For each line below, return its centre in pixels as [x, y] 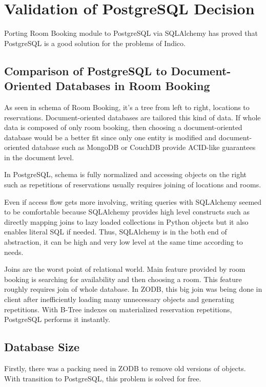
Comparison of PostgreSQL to [86, 70]
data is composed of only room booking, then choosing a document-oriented [123, 127]
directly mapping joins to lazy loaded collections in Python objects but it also [126, 221]
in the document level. [39, 157]
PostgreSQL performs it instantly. [57, 319]
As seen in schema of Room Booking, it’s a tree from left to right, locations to [127, 107]
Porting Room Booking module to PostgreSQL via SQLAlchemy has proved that [131, 33]
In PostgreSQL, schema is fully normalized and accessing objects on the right [126, 174]
